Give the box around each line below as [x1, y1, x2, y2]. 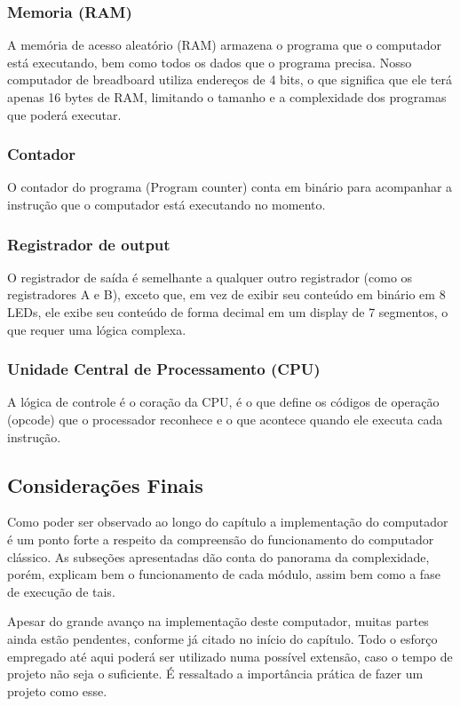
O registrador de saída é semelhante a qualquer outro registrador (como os [7, 267, 413, 286]
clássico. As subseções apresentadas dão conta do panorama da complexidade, [7, 547, 430, 566]
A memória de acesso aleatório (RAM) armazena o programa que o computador [7, 36, 441, 54]
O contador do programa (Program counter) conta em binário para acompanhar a [7, 178, 453, 196]
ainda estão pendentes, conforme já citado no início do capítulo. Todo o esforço [7, 629, 438, 647]
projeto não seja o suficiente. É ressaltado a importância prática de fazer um [7, 664, 424, 683]
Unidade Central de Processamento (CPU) [7, 358, 321, 380]
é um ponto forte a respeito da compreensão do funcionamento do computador [7, 529, 434, 548]
